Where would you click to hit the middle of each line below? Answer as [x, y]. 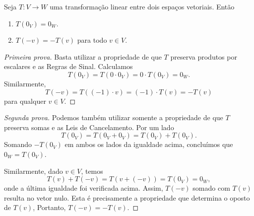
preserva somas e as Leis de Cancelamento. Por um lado [89, 127]
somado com [211, 188]
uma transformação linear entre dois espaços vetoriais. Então [142, 6]
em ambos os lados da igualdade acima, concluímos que [149, 144]
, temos [92, 171]
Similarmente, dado [33, 171]
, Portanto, [49, 207]
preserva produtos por [204, 56]
